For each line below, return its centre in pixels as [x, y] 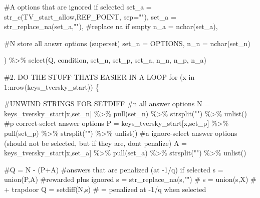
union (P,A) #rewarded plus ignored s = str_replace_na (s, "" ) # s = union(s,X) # [130, 179]
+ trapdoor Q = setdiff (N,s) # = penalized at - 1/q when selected [105, 189]
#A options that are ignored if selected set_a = [78, 7]
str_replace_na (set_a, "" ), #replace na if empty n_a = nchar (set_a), [111, 26]
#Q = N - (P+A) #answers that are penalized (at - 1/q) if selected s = [114, 169]
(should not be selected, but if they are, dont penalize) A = [96, 143]
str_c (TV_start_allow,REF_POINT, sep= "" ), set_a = [90, 16]
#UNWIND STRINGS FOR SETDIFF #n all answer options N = [107, 104]
